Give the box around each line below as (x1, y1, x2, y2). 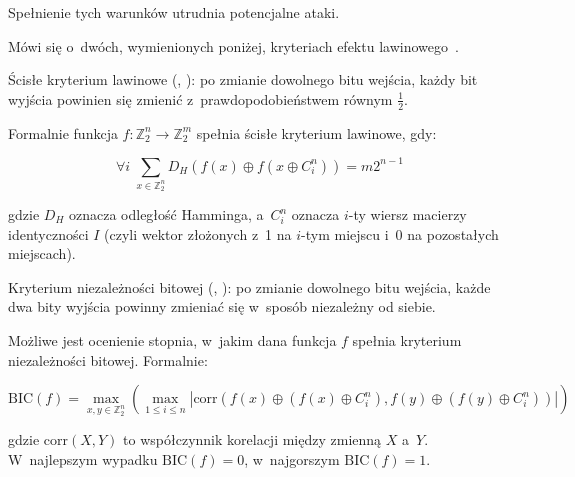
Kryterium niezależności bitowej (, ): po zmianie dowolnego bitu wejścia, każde (8, 276, 491, 297)
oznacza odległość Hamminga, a (68, 204, 264, 224)
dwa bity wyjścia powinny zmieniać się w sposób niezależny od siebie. (8, 296, 436, 317)
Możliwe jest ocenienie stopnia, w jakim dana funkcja (8, 329, 337, 350)
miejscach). (8, 243, 76, 264)
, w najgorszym (244, 448, 340, 469)
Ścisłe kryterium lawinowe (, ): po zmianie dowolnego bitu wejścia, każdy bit (8, 69, 478, 90)
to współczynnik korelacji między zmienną (123, 429, 382, 450)
